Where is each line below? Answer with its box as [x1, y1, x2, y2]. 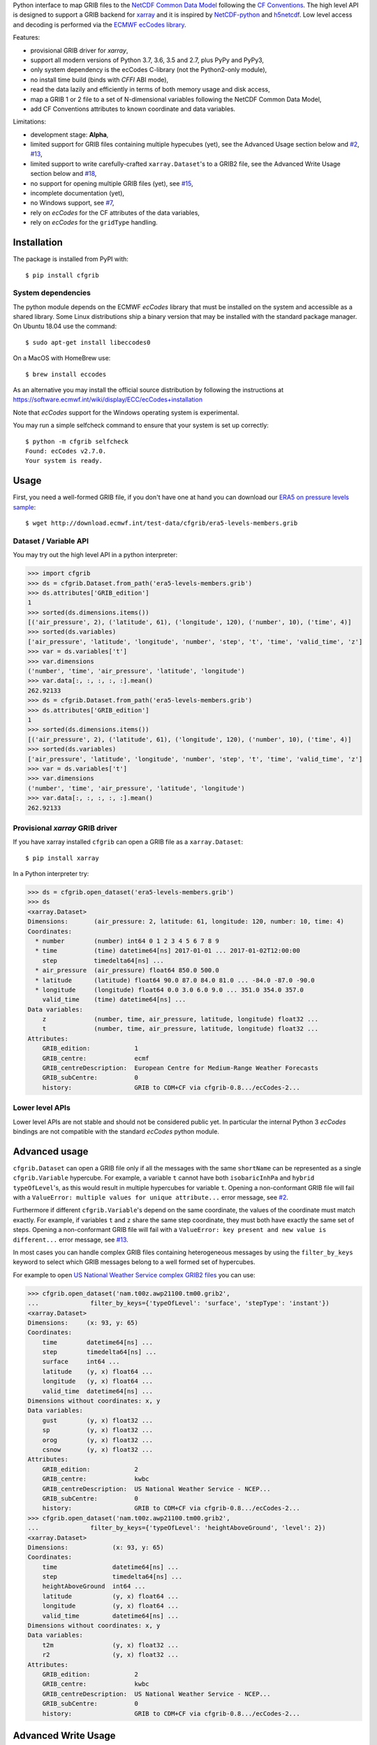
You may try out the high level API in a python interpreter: [13, 551, 178, 559]
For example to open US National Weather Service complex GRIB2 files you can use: [13, 1270, 256, 1279]
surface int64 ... [42, 1358, 120, 1366]
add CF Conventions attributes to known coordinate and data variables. [30, 105, 236, 113]
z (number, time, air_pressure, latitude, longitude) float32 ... [42, 1016, 319, 1023]
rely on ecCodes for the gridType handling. [30, 218, 158, 227]
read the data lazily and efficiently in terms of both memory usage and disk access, [30, 85, 270, 94]
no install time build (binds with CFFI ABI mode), [30, 75, 169, 84]
